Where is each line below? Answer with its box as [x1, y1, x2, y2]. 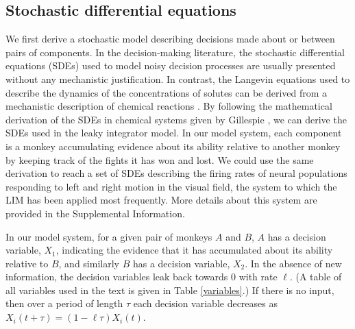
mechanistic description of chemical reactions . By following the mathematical [5, 99, 332, 113]
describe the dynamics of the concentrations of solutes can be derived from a [5, 85, 328, 99]
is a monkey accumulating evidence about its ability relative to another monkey [5, 138, 341, 153]
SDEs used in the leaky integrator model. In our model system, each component [5, 125, 342, 140]
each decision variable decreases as [133, 296, 278, 310]
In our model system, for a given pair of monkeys [5, 229, 212, 243]
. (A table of [289, 269, 342, 284]
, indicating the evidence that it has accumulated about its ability [56, 243, 333, 257]
